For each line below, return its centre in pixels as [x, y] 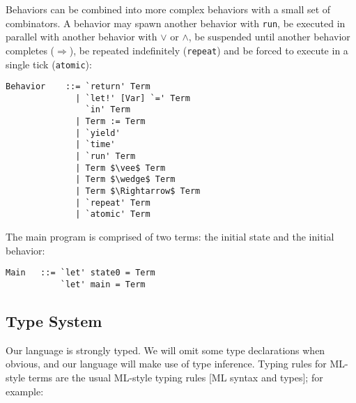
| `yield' [98, 133]
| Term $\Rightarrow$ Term [138, 191]
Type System [54, 320]
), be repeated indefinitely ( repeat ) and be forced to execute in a [209, 50]
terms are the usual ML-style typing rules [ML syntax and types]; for [176, 377]
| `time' [95, 145]
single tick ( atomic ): [49, 64]
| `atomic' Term [113, 214]
